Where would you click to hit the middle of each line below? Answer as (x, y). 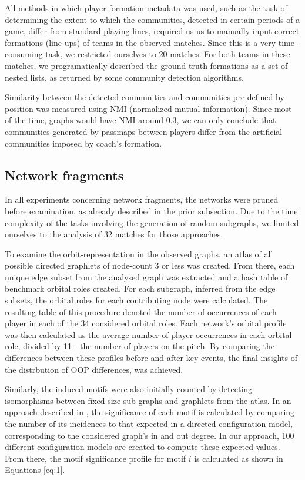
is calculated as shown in (239, 458)
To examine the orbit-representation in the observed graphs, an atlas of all (139, 254)
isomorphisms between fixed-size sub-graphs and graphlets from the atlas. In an (148, 400)
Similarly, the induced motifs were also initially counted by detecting (129, 389)
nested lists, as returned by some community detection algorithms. (124, 77)
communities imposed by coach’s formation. (83, 143)
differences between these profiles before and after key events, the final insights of (151, 358)
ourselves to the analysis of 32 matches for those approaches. (114, 234)
